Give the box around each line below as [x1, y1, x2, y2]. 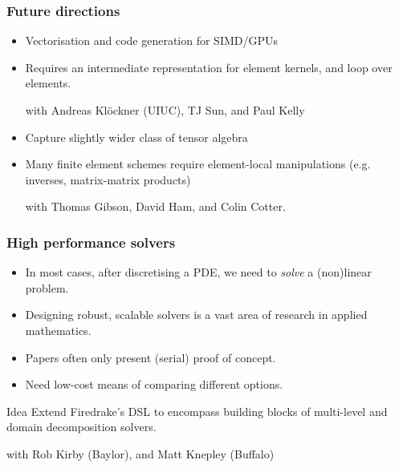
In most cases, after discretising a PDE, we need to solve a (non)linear [25, 264, 372, 280]
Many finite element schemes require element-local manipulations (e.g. [25, 155, 371, 172]
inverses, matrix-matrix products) [25, 171, 191, 188]
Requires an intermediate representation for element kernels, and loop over [25, 58, 393, 75]
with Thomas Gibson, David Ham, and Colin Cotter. [25, 198, 286, 215]
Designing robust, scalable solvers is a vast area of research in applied [25, 306, 368, 323]
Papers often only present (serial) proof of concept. [25, 349, 276, 365]
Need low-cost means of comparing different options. [25, 376, 283, 393]
